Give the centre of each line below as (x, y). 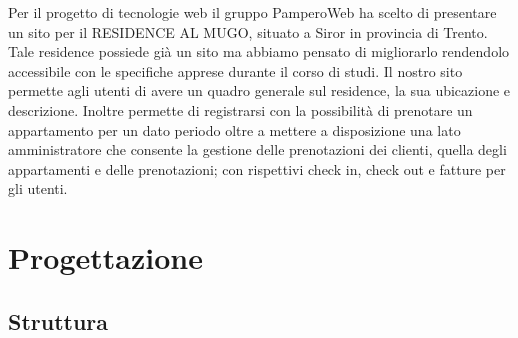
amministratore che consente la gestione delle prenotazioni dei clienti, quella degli (257, 149)
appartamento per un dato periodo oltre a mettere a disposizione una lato (234, 129)
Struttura (58, 320)
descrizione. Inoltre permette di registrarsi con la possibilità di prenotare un (240, 109)
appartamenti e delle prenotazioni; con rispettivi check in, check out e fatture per (257, 168)
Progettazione (105, 257)
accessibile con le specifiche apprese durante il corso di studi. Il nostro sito (235, 70)
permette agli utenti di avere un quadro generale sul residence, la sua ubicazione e (259, 90)
